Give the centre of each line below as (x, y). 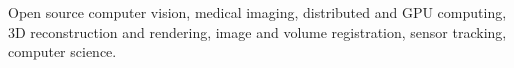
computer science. (62, 51)
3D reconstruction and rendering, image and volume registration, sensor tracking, (257, 31)
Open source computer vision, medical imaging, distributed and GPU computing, (257, 12)
